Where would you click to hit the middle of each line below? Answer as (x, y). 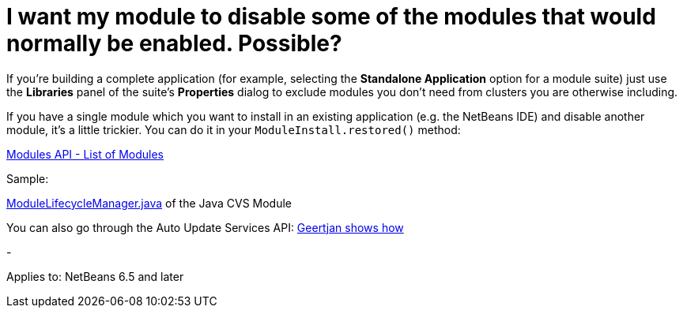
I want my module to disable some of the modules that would (331, 17)
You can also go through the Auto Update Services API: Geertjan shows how (205, 227)
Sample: (28, 178)
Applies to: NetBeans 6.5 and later (95, 276)
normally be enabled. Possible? (174, 43)
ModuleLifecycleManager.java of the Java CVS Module (149, 203)
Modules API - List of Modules (85, 154)
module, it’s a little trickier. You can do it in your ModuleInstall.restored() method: (234, 129)
